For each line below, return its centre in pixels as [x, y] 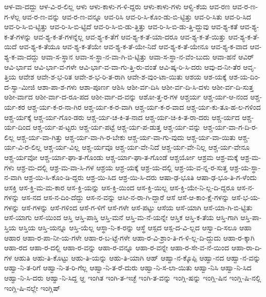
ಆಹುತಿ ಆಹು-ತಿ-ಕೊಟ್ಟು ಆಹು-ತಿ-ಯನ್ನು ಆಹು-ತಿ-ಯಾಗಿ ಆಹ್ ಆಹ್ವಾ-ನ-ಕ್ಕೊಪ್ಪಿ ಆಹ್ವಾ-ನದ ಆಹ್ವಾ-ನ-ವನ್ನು [137, 257]
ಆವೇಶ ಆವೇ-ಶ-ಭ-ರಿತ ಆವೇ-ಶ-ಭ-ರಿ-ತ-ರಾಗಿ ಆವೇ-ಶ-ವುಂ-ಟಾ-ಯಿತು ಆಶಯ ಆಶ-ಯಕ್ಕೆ [122, 77]
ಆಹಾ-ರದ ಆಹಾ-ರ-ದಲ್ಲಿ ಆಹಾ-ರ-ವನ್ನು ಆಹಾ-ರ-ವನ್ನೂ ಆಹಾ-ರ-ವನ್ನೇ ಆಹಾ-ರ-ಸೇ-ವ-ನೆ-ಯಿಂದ [117, 248]
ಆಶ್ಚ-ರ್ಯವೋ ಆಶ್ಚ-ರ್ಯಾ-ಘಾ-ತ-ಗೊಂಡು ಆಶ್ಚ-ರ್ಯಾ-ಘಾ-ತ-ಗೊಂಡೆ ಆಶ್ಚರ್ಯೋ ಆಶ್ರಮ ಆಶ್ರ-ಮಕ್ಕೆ [121, 157]
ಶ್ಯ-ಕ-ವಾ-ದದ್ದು [22, 56]
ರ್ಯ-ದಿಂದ [17, 127]
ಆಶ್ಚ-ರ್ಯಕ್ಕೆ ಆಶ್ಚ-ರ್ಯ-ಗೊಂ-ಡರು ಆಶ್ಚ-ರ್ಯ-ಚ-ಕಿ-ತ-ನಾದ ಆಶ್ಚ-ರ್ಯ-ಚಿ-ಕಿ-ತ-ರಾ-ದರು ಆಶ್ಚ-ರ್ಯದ [122, 117]
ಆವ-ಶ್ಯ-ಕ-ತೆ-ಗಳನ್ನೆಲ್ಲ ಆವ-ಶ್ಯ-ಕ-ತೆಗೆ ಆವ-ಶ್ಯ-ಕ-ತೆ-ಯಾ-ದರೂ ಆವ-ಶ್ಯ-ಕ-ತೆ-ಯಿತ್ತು [130, 36]
